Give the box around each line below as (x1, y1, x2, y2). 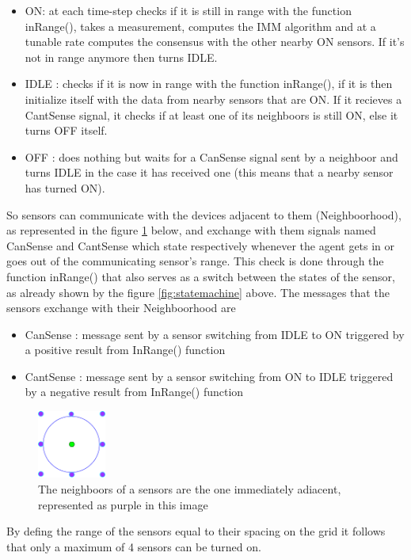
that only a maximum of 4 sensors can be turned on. (6, 538, 261, 554)
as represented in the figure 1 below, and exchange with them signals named (6, 222, 376, 238)
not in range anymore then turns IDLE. (25, 48, 218, 65)
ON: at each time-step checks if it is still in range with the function (25, 2, 352, 18)
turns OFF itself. (25, 122, 108, 139)
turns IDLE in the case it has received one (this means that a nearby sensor (25, 164, 394, 181)
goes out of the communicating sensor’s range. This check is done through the (6, 253, 384, 269)
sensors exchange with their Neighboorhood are (6, 299, 236, 316)
